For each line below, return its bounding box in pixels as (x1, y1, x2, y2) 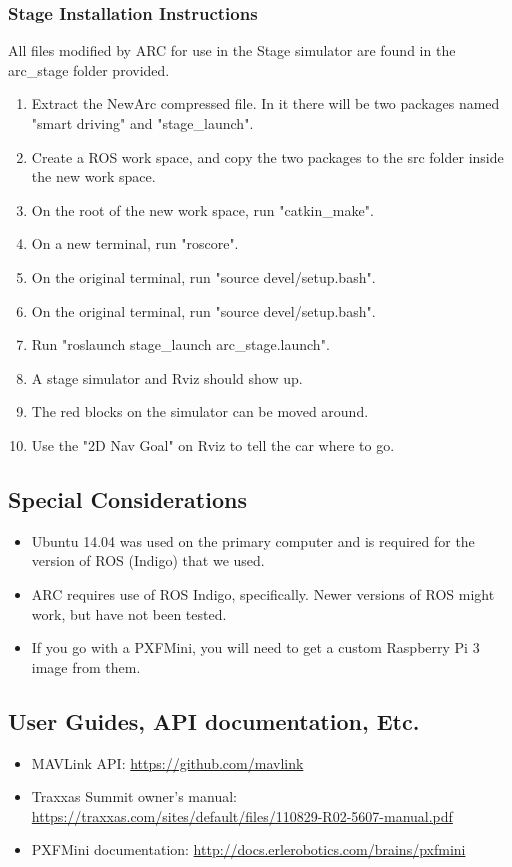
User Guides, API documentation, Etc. (8, 705, 420, 736)
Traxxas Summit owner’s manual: (31, 786, 237, 807)
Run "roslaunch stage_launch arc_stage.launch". (31, 334, 330, 355)
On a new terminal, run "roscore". (31, 233, 239, 254)
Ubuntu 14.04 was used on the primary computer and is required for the (31, 530, 475, 551)
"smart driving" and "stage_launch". (31, 113, 254, 133)
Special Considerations (8, 483, 247, 514)
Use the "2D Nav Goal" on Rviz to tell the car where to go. (31, 434, 395, 455)
